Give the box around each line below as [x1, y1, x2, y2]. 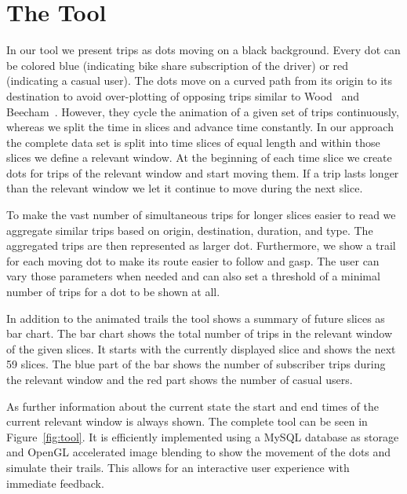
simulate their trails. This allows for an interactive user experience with [6, 459, 350, 475]
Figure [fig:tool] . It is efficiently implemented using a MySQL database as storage [6, 428, 399, 445]
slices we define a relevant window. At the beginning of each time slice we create [6, 149, 392, 166]
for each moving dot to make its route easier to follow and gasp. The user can [6, 252, 380, 269]
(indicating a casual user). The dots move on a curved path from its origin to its [6, 72, 393, 89]
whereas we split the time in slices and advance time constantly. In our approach [6, 119, 394, 135]
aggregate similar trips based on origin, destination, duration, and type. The [6, 221, 373, 238]
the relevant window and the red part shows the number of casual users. [6, 371, 353, 387]
